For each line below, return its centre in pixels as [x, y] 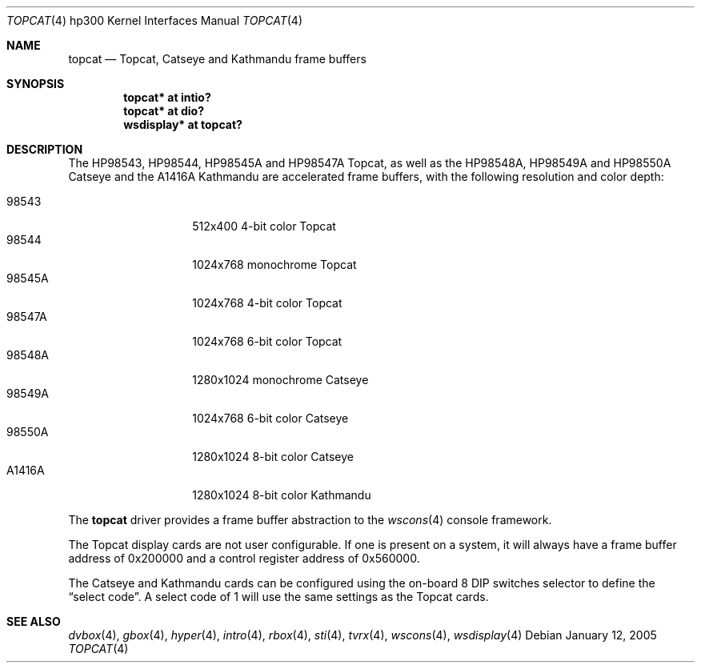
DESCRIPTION [45, 149]
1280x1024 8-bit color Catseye [273, 457]
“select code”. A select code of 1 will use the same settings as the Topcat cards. [278, 597]
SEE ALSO [34, 621]
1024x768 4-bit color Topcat [267, 303]
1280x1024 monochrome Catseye [280, 380]
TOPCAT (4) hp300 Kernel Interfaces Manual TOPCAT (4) [155, 20]
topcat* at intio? [167, 97]
